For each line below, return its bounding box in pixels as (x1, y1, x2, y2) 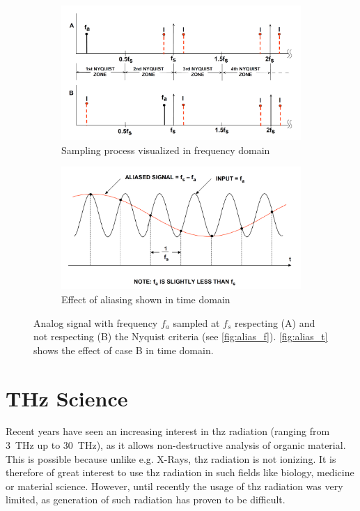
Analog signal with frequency (33, 315, 158, 330)
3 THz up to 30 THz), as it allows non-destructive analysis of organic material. (6, 438, 346, 452)
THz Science (6, 383, 128, 412)
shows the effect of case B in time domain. (33, 342, 214, 357)
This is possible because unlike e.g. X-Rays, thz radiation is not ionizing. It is (6, 451, 336, 466)
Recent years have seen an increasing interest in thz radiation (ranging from (6, 424, 330, 438)
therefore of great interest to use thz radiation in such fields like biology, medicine (6, 465, 354, 480)
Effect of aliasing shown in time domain (61, 291, 230, 306)
